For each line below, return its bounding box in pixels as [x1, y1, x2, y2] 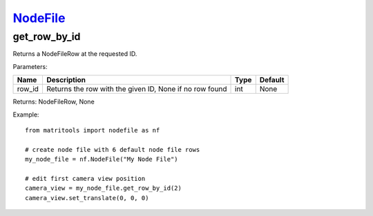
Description [46, 75, 86, 85]
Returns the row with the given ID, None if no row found [46, 84, 227, 94]
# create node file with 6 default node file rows [25, 146, 200, 153]
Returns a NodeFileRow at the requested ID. [12, 50, 137, 58]
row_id [17, 84, 39, 94]
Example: [12, 110, 39, 119]
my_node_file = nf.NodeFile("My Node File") [25, 155, 179, 164]
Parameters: [12, 62, 48, 70]
